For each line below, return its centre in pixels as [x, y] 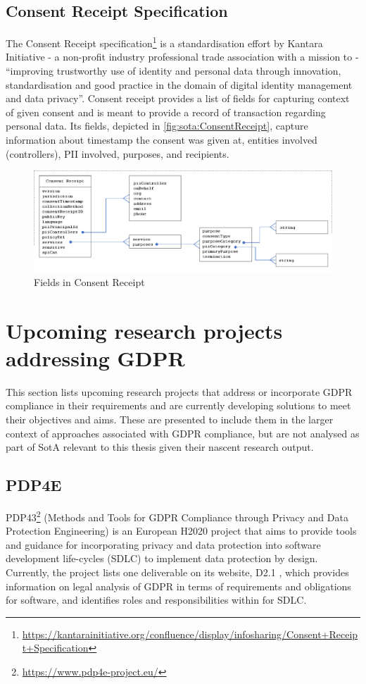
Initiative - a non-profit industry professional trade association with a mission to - [182, 57]
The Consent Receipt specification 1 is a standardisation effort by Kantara [164, 42]
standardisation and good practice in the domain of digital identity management [179, 84]
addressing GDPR [95, 357]
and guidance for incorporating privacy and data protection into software [163, 544]
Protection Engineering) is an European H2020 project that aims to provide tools [181, 531]
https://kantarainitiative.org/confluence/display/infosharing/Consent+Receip [190, 634]
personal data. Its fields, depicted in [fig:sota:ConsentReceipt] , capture [157, 126]
